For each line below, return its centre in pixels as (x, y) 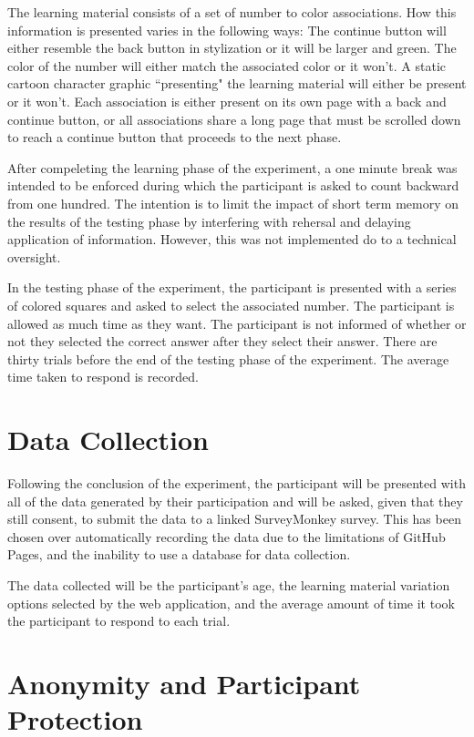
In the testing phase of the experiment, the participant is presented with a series (232, 287)
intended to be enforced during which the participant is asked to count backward (233, 185)
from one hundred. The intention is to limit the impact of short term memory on (233, 203)
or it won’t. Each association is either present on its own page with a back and (227, 101)
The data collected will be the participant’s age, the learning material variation (229, 584)
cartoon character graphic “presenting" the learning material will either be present (237, 83)
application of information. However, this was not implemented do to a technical (232, 239)
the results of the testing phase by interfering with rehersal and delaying (209, 221)
